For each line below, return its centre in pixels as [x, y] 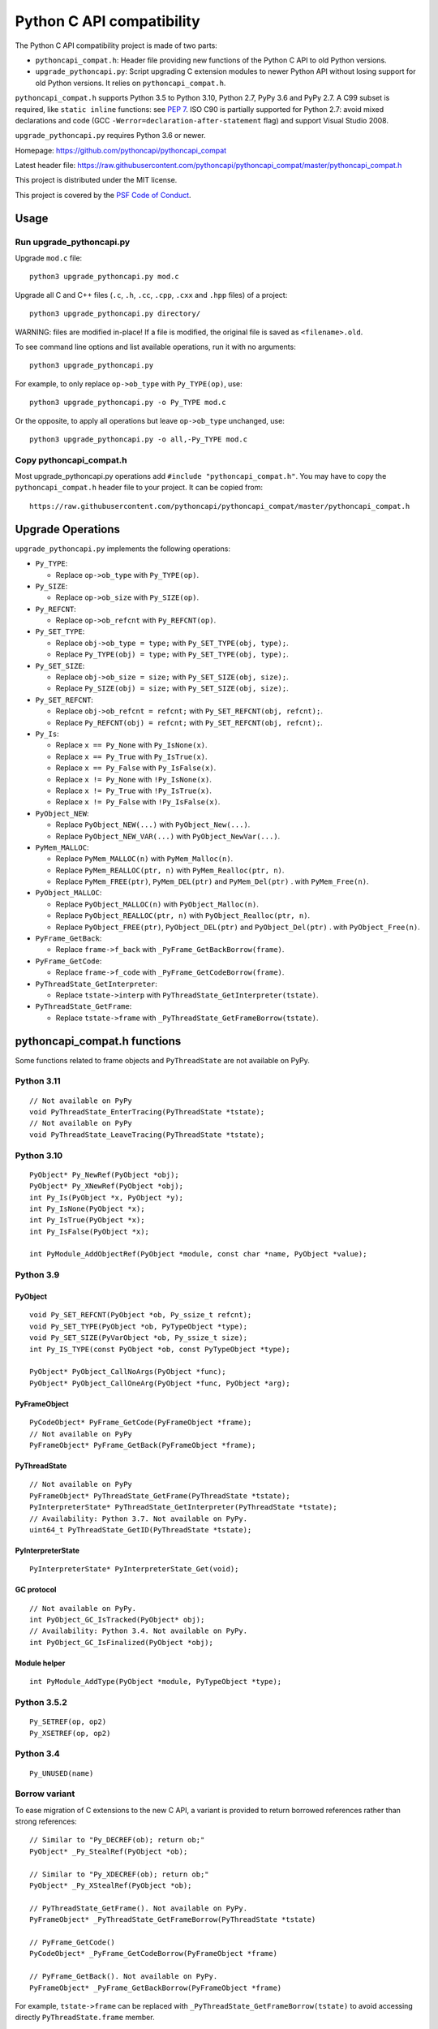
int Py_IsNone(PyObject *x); [87, 1208]
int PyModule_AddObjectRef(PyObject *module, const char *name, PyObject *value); [198, 1254]
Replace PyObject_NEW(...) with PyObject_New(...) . [153, 825]
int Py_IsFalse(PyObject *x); [90, 1231]
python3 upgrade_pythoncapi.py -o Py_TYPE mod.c [128, 403]
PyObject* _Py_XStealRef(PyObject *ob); [111, 1886]
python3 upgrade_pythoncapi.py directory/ [115, 314]
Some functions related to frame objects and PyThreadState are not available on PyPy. [162, 1060]
